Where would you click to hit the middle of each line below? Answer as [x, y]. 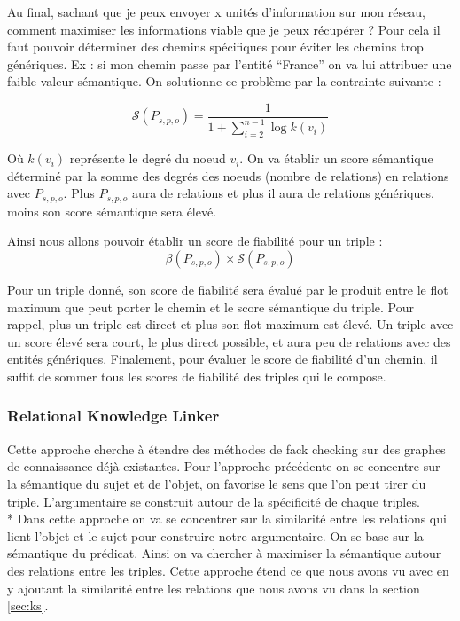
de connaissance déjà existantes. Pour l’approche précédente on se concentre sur [224, 466]
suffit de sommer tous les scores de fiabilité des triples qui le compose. [197, 376]
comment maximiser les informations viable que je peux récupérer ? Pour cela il [224, 29]
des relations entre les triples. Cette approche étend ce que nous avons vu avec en [228, 570]
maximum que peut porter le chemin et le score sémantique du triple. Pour [211, 307]
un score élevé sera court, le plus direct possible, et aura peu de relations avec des [229, 341]
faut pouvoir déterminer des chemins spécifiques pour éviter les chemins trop [215, 47]
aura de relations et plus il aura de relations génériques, [283, 193]
